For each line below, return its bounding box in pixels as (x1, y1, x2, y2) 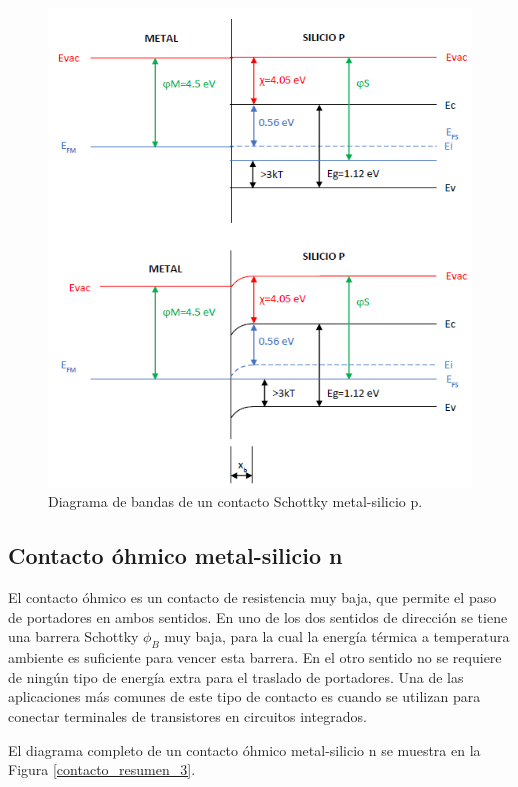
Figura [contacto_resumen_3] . (8, 759, 196, 780)
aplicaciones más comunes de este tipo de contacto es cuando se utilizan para (8, 686, 481, 707)
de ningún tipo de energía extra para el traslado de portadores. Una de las (8, 666, 464, 687)
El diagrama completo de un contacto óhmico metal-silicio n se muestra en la (8, 739, 481, 760)
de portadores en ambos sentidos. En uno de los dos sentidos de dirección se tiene (8, 606, 508, 627)
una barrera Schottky (8, 626, 139, 647)
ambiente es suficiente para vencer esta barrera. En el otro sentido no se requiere (8, 647, 502, 668)
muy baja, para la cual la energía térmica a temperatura (164, 626, 510, 647)
